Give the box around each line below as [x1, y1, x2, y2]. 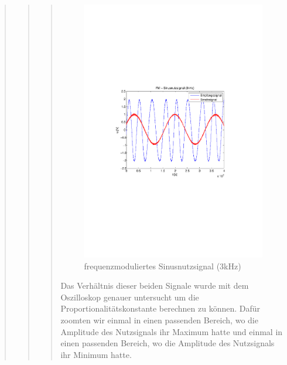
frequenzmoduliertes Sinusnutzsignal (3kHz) [84, 259, 241, 272]
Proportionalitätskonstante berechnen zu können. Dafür [60, 302, 261, 315]
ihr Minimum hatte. [60, 348, 132, 360]
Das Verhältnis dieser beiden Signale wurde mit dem [60, 279, 249, 292]
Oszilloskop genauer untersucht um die [60, 290, 199, 303]
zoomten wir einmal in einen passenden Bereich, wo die [60, 313, 258, 326]
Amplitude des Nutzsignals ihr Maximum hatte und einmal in [60, 325, 283, 337]
